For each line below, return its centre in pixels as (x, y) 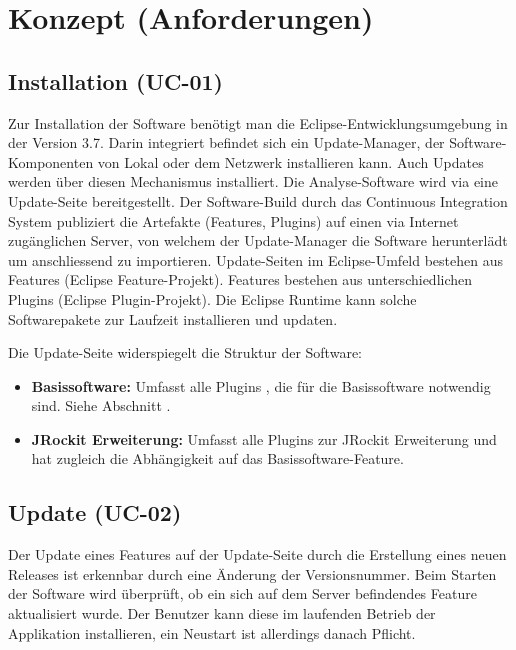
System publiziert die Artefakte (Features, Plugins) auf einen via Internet (233, 220)
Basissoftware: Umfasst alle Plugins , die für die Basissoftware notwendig (261, 385)
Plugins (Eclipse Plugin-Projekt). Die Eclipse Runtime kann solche (212, 298)
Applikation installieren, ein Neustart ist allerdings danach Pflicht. (212, 632)
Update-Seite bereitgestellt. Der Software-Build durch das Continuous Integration (258, 200)
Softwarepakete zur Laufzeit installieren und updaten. (173, 318)
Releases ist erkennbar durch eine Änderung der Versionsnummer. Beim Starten (252, 573)
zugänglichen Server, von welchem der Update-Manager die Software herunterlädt (258, 240)
